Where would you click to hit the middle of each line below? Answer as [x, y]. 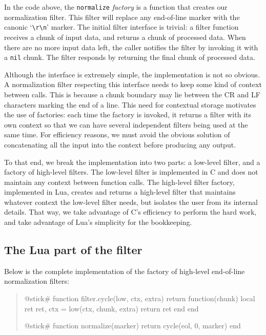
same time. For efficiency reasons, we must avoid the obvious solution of [117, 134]
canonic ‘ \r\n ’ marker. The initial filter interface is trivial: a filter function [121, 27]
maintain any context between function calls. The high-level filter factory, [119, 182]
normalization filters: [37, 281]
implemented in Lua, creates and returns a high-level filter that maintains [120, 192]
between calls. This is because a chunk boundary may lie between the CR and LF [132, 94]
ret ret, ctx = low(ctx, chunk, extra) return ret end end [111, 308]
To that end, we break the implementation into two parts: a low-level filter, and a [132, 162]
